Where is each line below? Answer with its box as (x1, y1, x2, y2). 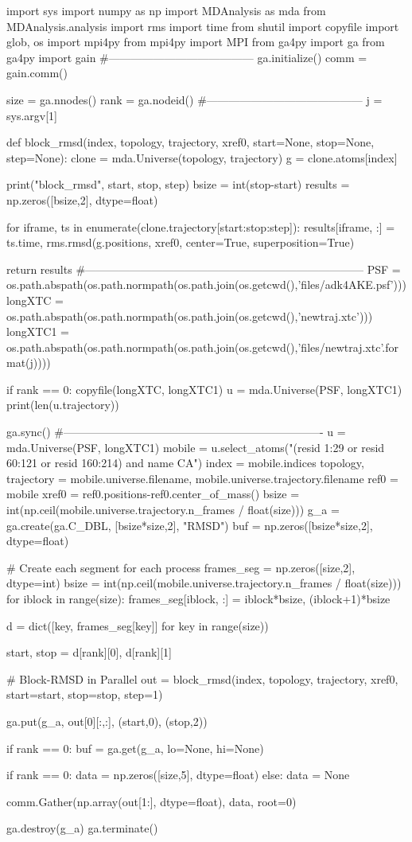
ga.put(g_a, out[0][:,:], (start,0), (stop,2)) (6, 712, 208, 729)
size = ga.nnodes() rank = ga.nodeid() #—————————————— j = (6, 91, 383, 107)
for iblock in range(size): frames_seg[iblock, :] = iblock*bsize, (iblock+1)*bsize (6, 591, 391, 606)
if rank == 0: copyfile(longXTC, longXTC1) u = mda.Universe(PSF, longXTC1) (6, 380, 402, 397)
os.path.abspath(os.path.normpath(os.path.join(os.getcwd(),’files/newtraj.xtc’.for (6, 338, 399, 355)
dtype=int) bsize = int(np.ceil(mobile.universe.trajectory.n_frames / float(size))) (6, 575, 402, 591)
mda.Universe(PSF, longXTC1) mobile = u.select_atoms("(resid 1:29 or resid (6, 439, 385, 455)
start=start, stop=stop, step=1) (6, 686, 163, 703)
